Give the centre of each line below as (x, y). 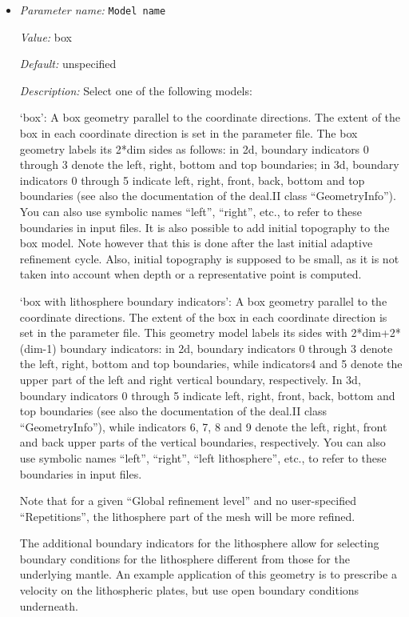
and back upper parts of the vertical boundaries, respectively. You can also (203, 442)
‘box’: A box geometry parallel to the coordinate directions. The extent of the (210, 117)
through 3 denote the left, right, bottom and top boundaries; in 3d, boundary (209, 164)
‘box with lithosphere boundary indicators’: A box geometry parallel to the (203, 300)
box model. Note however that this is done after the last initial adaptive (196, 243)
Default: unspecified (68, 64)
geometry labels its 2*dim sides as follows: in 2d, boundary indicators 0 (194, 148)
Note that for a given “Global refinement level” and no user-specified (188, 501)
